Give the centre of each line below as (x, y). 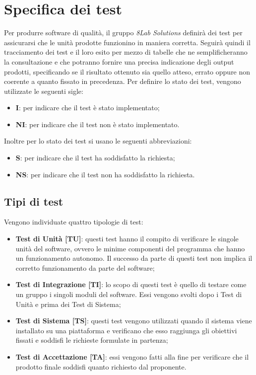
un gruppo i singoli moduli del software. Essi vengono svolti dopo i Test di (129, 294)
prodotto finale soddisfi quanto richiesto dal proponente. (101, 366)
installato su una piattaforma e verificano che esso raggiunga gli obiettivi (126, 330)
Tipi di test (34, 201)
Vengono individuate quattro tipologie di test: (74, 222)
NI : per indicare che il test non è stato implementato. (97, 124)
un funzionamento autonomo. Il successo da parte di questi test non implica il (134, 258)
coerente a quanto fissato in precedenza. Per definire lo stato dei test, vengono (123, 81)
